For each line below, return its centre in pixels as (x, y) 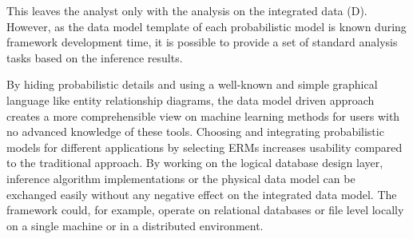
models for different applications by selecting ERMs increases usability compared (205, 147)
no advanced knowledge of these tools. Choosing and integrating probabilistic (195, 131)
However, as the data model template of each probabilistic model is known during (206, 26)
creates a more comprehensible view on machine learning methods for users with (203, 116)
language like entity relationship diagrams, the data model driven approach (191, 100)
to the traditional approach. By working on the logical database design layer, (195, 163)
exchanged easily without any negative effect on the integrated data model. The (202, 194)
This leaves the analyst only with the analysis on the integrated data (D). (187, 10)
